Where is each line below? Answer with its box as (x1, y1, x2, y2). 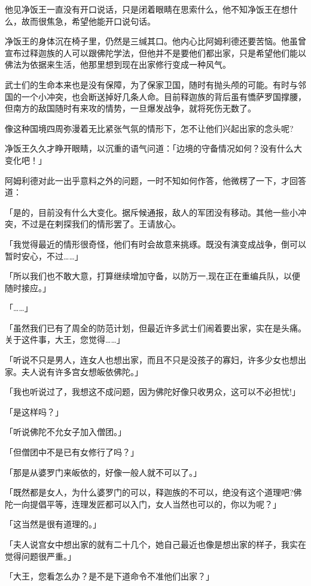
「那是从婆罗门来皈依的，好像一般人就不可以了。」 (5, 466, 202, 478)
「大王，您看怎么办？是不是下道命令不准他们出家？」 (5, 570, 214, 582)
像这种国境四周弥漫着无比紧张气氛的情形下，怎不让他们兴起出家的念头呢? (5, 122, 294, 134)
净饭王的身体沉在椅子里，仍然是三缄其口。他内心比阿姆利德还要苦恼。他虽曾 (5, 35, 306, 47)
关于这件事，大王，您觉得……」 (5, 333, 125, 346)
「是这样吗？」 (5, 405, 63, 418)
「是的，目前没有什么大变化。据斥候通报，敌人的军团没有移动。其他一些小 (5, 206, 298, 218)
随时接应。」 (5, 281, 51, 294)
